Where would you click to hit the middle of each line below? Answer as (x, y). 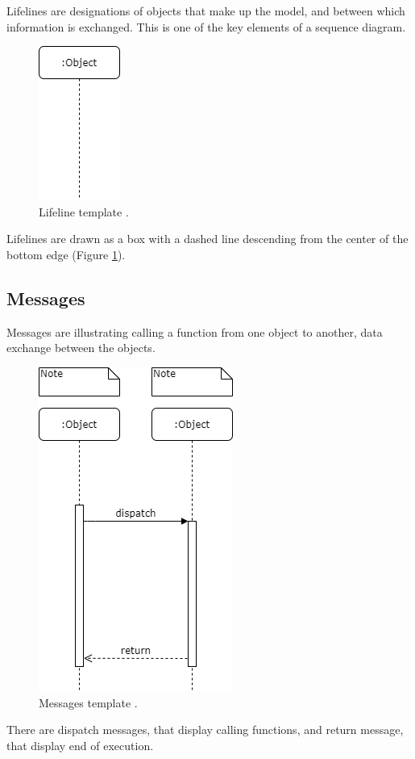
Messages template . (88, 702)
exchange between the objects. (81, 348)
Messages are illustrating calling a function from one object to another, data (195, 331)
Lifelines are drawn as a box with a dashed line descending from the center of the (207, 239)
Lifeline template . (84, 211)
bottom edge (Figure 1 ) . (66, 254)
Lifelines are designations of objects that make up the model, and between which (206, 10)
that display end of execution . (80, 745)
